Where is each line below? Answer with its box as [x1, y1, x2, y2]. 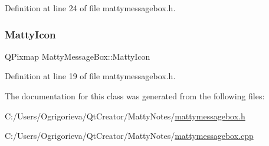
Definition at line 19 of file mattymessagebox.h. [5, 70, 176, 82]
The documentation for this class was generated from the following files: [5, 90, 265, 102]
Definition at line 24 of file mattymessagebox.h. [5, 2, 176, 14]
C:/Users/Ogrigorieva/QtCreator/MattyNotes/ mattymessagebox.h [5, 109, 245, 122]
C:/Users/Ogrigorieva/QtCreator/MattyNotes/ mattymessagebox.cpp [5, 129, 254, 142]
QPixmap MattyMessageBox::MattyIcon [5, 50, 150, 62]
